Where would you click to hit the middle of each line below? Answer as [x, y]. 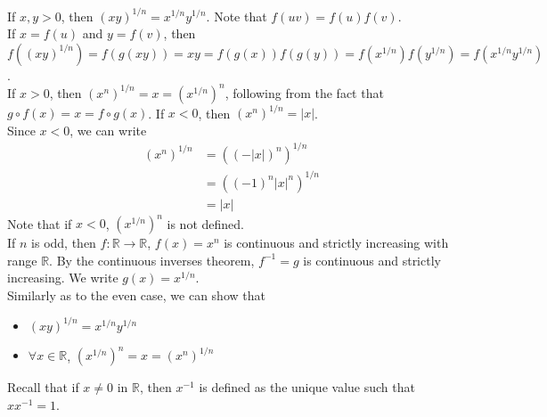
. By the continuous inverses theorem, [152, 260]
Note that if [40, 223]
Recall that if [43, 387]
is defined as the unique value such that [307, 387]
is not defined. [205, 223]
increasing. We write [63, 278]
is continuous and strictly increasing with [336, 243]
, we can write [108, 130]
